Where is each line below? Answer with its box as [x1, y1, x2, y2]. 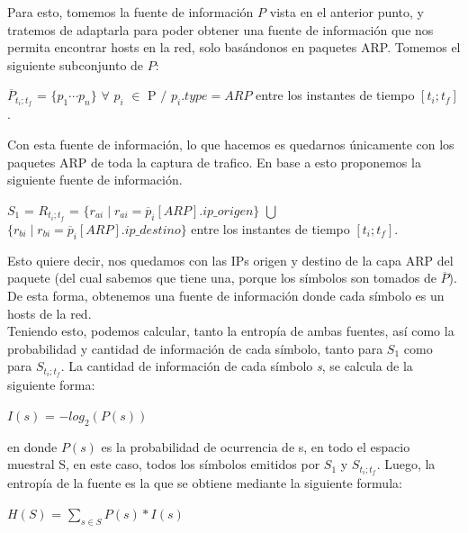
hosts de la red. [7, 303, 92, 322]
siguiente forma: [7, 375, 95, 394]
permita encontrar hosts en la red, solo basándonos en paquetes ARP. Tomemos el [7, 38, 461, 57]
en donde [7, 437, 58, 456]
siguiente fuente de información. [7, 170, 183, 189]
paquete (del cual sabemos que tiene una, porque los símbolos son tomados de [7, 268, 436, 287]
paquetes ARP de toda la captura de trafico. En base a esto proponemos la [7, 152, 421, 171]
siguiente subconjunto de [7, 55, 144, 74]
